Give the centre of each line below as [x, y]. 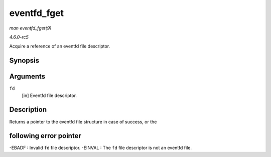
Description [28, 110]
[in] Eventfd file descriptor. [49, 95]
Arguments [27, 77]
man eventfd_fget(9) [30, 28]
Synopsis [24, 61]
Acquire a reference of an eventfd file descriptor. [60, 46]
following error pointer [45, 136]
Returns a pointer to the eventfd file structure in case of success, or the [83, 121]
